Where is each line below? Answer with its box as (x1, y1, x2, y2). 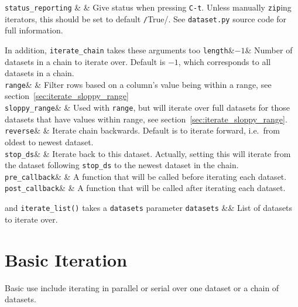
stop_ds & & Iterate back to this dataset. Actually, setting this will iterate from (5, 147, 291, 159)
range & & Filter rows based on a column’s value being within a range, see (5, 78, 272, 90)
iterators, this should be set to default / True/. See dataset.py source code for (5, 12, 287, 25)
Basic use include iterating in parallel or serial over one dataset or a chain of (5, 281, 279, 294)
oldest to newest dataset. (5, 135, 94, 148)
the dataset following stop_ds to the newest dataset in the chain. (5, 159, 239, 171)
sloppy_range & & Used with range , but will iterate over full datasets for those (5, 101, 290, 113)
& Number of (245, 43, 293, 56)
